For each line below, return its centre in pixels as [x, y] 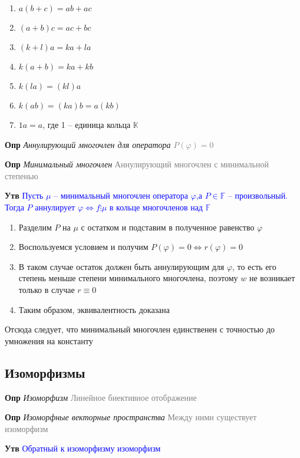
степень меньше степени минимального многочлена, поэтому [128, 278]
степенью [22, 175]
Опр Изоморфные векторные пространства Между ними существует [131, 417]
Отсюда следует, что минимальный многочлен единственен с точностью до [140, 329]
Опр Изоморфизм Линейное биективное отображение [101, 397]
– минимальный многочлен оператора [121, 195]
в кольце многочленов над [156, 207]
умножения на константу [49, 340]
